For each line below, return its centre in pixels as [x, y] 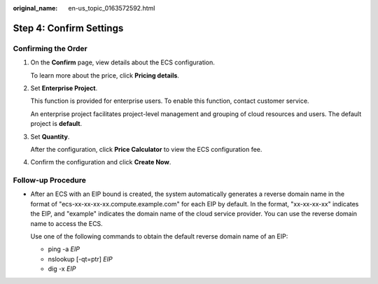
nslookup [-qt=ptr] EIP [80, 259]
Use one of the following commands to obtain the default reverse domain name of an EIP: [159, 236]
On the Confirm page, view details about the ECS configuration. [122, 62]
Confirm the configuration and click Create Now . [101, 162]
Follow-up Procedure [50, 180]
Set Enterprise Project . [64, 88]
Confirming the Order [50, 48]
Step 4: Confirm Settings [68, 28]
